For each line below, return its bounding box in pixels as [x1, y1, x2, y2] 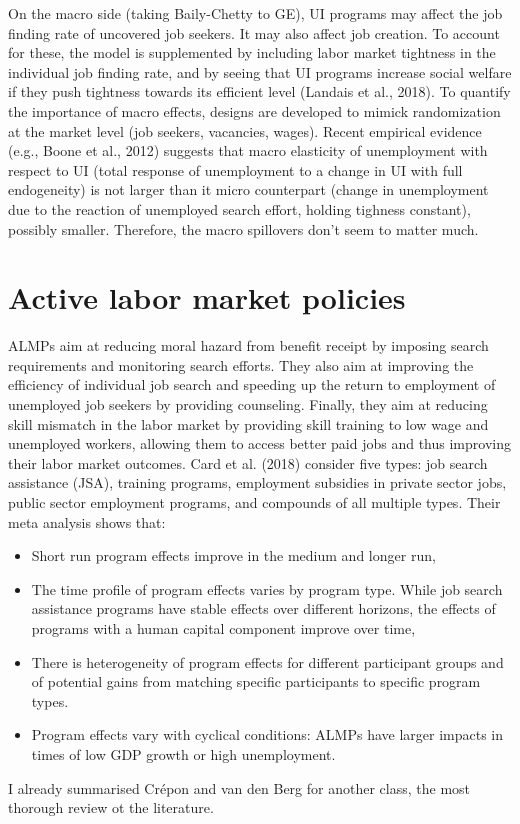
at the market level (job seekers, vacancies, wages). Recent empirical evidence [8, 120, 482, 141]
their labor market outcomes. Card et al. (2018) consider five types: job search [8, 452, 488, 473]
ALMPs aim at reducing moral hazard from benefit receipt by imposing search [8, 335, 489, 356]
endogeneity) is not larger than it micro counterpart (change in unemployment [8, 179, 489, 200]
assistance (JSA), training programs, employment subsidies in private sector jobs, [8, 472, 507, 493]
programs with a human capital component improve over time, [31, 617, 416, 638]
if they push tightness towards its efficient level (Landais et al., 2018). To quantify [8, 81, 511, 102]
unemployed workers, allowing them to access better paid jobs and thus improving [8, 433, 511, 454]
